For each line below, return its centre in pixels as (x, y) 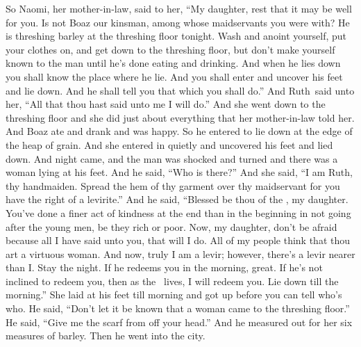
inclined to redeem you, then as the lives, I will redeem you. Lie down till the (172, 281)
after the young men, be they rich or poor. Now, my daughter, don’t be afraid (171, 226)
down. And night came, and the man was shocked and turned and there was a (172, 158)
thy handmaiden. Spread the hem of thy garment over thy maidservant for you (173, 185)
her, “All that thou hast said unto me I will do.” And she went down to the (166, 104)
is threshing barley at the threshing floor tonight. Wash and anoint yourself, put (176, 36)
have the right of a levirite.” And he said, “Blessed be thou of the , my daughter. (177, 199)
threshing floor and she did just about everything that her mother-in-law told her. (180, 117)
